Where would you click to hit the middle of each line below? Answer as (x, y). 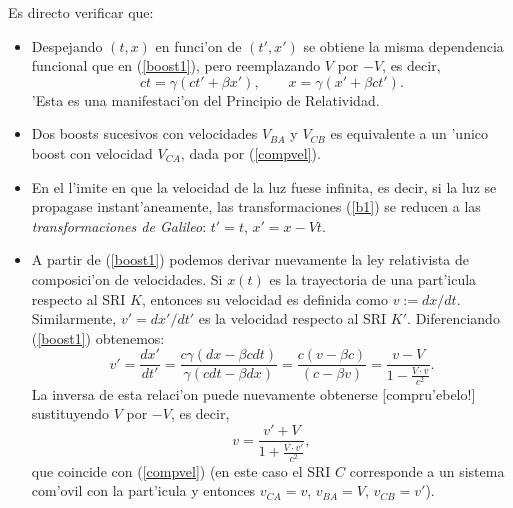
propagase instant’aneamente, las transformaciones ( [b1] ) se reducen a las (256, 206)
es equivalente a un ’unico (409, 133)
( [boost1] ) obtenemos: (98, 337)
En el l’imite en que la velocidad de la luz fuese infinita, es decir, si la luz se (264, 186)
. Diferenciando (453, 318)
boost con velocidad (92, 152)
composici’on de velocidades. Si (127, 278)
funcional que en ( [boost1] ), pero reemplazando (176, 65)
